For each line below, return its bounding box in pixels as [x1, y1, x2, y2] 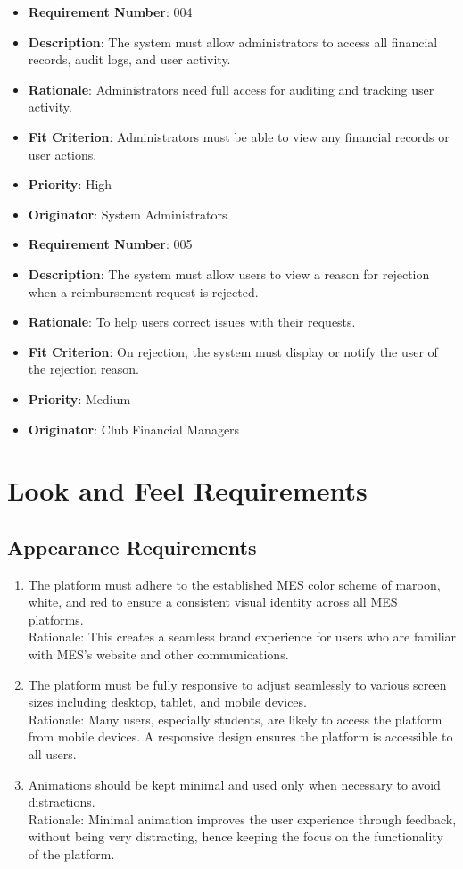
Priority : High [28, 175, 112, 194]
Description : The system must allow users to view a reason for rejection [28, 264, 430, 283]
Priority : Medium [28, 389, 131, 408]
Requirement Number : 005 [28, 235, 193, 253]
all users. [28, 745, 77, 764]
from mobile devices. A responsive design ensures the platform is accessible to [28, 727, 453, 746]
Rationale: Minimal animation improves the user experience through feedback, [28, 809, 457, 828]
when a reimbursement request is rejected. [28, 282, 259, 301]
